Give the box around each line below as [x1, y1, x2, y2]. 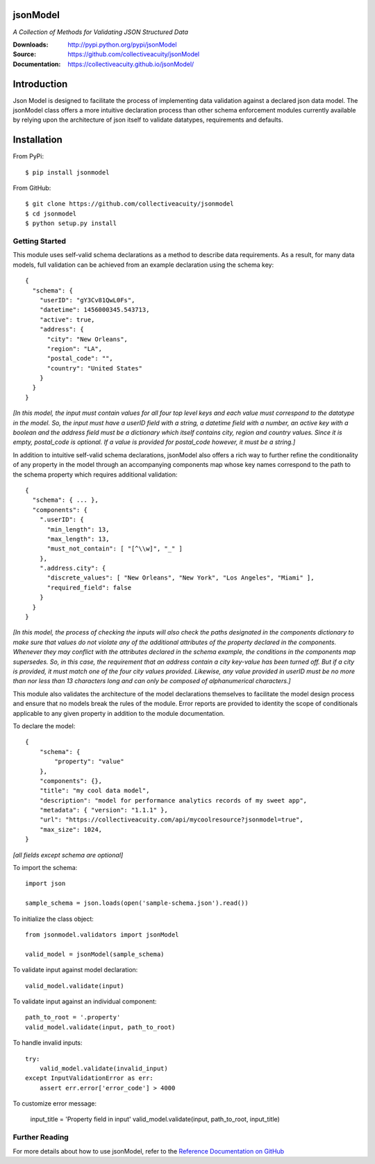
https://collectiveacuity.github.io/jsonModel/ [67, 60, 194, 68]
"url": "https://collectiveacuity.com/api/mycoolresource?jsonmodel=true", [39, 816, 303, 823]
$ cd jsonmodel [25, 209, 77, 218]
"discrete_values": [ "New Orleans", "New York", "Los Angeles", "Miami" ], [47, 574, 315, 582]
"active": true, [39, 315, 95, 323]
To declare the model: [12, 721, 76, 730]
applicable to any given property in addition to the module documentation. [12, 709, 225, 717]
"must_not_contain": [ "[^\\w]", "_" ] [47, 545, 183, 552]
